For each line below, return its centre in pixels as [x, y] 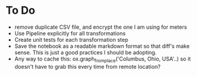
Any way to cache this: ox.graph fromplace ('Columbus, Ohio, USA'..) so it [102, 59]
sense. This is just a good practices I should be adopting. [86, 52]
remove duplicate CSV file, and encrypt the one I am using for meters [101, 27]
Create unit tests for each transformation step [71, 39]
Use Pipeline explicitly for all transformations [70, 33]
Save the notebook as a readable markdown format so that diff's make [102, 46]
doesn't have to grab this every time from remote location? [87, 66]
